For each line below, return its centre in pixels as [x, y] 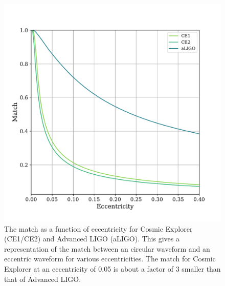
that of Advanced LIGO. [43, 279]
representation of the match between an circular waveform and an [107, 248]
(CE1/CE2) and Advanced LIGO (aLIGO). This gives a [92, 239]
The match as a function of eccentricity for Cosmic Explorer [98, 228]
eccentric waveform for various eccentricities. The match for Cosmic [110, 259]
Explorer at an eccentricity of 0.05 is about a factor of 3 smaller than [112, 268]
